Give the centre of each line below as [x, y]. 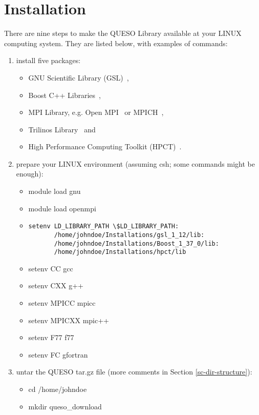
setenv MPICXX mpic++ [69, 320]
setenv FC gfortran [58, 354]
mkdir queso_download [65, 406]
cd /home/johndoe [58, 389]
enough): [30, 174]
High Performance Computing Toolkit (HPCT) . [105, 146]
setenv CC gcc [51, 268]
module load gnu [55, 191]
